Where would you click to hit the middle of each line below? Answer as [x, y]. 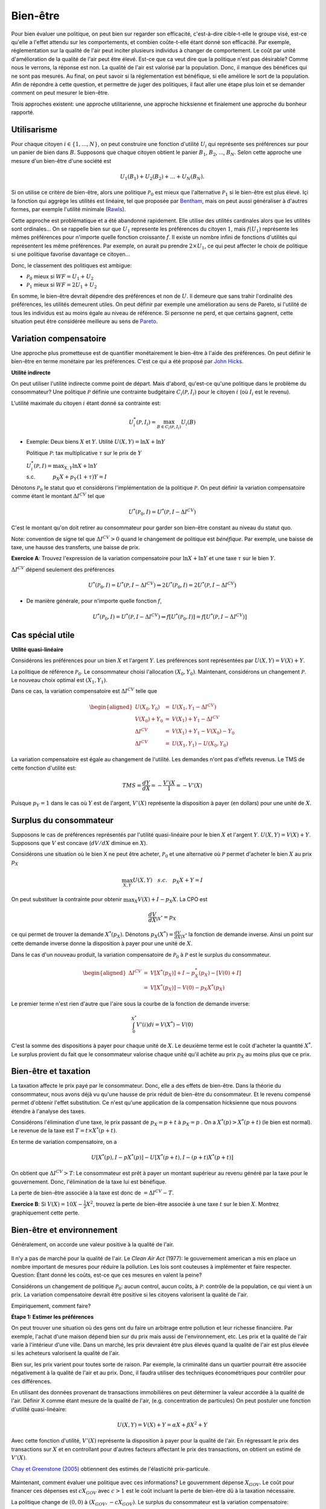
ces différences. [31, 1381]
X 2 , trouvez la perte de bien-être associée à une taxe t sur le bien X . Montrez [182, 1203]
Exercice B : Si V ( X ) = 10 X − [47, 1204]
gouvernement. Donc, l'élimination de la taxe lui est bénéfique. [89, 1182]
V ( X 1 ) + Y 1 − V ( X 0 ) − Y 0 [203, 732]
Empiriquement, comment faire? [51, 1306]
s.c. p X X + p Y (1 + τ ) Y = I [67, 477]
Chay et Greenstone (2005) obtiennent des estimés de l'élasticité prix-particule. [110, 1469]
